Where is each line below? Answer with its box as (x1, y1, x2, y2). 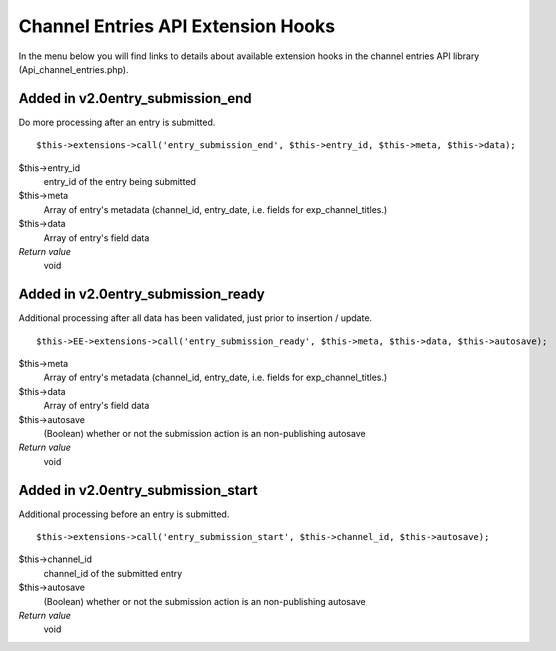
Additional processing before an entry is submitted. (18, 508, 230, 520)
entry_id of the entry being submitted (43, 176, 197, 188)
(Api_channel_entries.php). (18, 63, 129, 75)
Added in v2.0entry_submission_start (18, 481, 259, 499)
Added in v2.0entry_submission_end (18, 90, 252, 107)
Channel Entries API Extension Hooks (18, 15, 335, 37)
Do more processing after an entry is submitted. (18, 116, 216, 128)
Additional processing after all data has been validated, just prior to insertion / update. (18, 312, 373, 324)
